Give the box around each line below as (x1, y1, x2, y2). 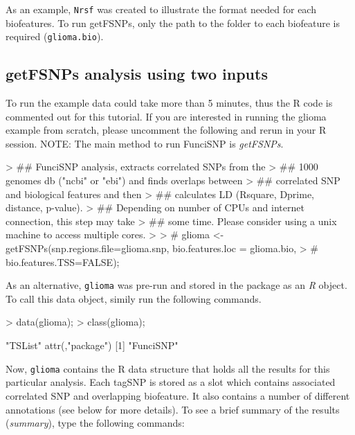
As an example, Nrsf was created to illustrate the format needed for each (6, 2, 316, 16)
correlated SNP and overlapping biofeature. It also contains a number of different (6, 388, 350, 402)
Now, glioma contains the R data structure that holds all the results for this (6, 361, 330, 375)
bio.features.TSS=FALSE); (6, 254, 120, 269)
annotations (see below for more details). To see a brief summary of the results (6, 402, 340, 416)
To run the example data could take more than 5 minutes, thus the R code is (6, 96, 333, 110)
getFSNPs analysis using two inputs (6, 63, 268, 85)
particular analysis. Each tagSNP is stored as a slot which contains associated (6, 375, 336, 389)
